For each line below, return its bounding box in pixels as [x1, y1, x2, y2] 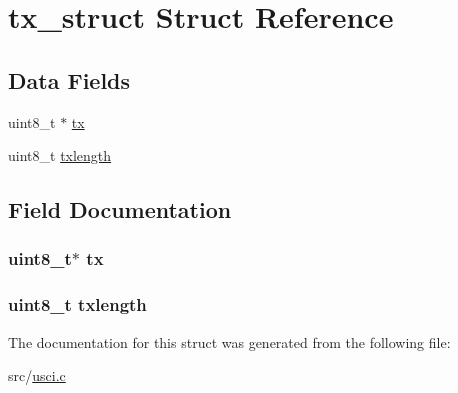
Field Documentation [8, 194, 232, 225]
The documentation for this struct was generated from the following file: [8, 331, 451, 352]
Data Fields [8, 64, 131, 95]
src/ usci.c [8, 365, 66, 386]
